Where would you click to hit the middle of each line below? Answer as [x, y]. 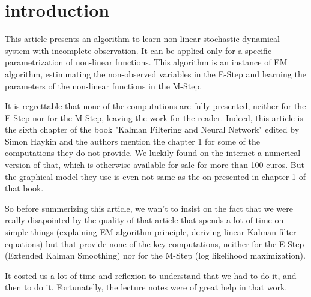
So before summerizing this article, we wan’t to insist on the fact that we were [149, 208]
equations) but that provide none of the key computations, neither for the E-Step [155, 243]
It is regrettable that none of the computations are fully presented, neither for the [155, 106]
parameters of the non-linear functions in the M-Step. [104, 85]
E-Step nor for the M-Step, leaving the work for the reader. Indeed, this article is [154, 117]
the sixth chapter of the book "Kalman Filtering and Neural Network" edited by [152, 129]
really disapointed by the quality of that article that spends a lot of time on [144, 220]
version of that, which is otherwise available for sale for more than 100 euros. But [155, 165]
